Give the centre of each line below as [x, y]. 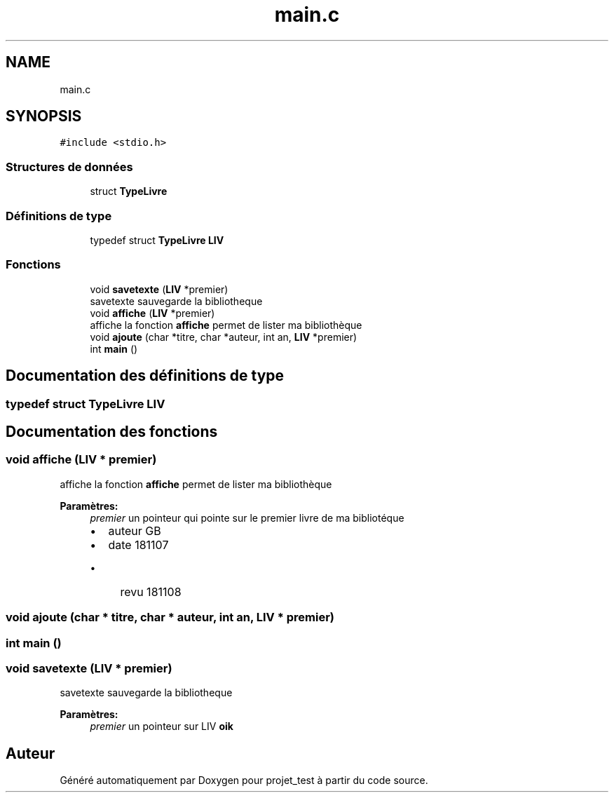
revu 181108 [151, 591]
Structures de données [69, 167]
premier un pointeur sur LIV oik [162, 726]
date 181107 [138, 545]
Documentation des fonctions [112, 431]
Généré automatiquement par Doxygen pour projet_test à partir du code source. [244, 780]
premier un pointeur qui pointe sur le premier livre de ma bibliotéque [247, 518]
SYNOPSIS [44, 116]
